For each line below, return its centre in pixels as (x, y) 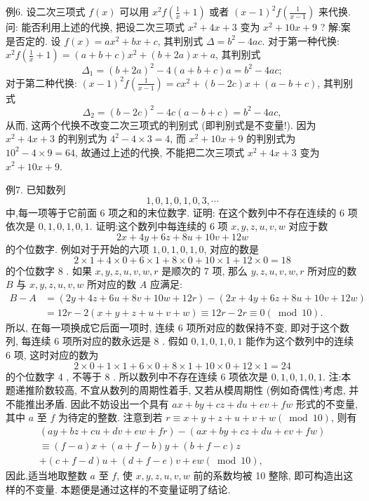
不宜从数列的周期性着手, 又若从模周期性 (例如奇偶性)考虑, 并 (220, 390)
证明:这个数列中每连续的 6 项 (162, 226)
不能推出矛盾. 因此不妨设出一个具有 (87, 403)
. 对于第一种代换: (301, 40)
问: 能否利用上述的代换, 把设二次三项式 (95, 27)
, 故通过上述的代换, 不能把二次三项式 (160, 152)
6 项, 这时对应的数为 (52, 354)
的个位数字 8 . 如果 (49, 270)
